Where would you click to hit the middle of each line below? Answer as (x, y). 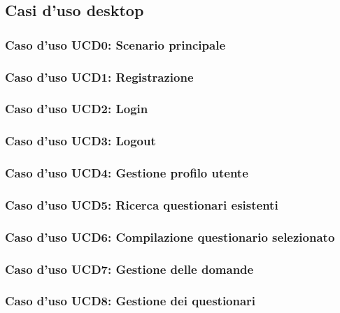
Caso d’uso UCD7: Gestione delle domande (129, 269)
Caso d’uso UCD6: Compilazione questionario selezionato (170, 236)
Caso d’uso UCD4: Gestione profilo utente (127, 173)
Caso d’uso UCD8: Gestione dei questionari (130, 301)
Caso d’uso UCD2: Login (77, 109)
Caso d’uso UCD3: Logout (80, 141)
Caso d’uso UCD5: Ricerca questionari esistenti (142, 204)
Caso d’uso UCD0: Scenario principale (115, 44)
